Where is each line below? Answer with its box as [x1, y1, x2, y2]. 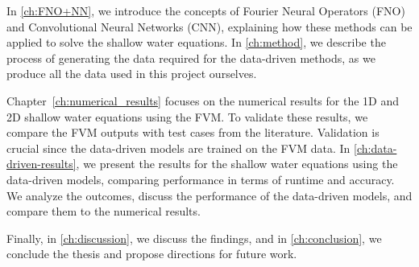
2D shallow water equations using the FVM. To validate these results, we [6, 108, 368, 125]
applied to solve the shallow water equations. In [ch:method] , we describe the [6, 34, 386, 51]
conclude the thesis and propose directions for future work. [6, 245, 297, 262]
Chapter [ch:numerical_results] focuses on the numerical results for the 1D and [6, 92, 400, 109]
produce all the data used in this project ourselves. [6, 65, 257, 82]
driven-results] [6, 155, 77, 172]
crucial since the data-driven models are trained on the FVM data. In [6, 139, 351, 156]
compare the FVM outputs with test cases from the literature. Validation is [6, 124, 380, 141]
